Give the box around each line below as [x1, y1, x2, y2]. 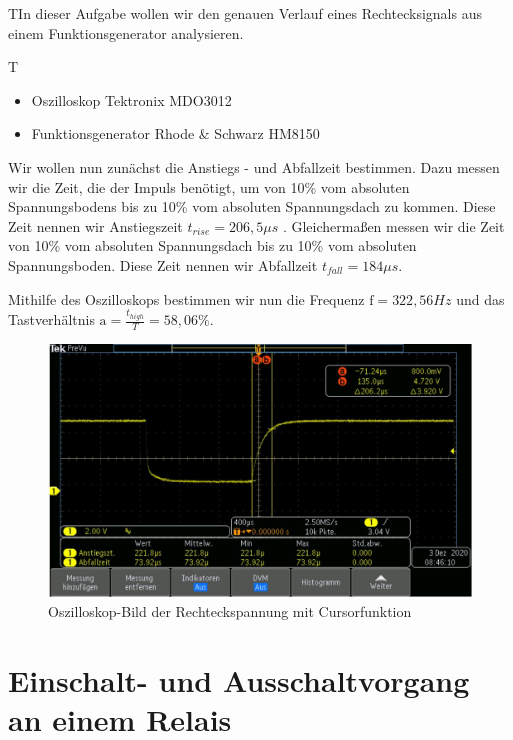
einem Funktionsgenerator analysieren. [8, 22, 244, 43]
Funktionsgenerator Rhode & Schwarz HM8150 [31, 123, 320, 144]
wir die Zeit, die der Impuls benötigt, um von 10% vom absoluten [8, 176, 410, 197]
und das [456, 288, 505, 309]
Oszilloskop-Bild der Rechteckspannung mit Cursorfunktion [48, 600, 412, 621]
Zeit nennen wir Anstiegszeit [8, 215, 183, 236]
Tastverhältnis [8, 309, 95, 330]
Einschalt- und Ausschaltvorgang [8, 659, 470, 700]
